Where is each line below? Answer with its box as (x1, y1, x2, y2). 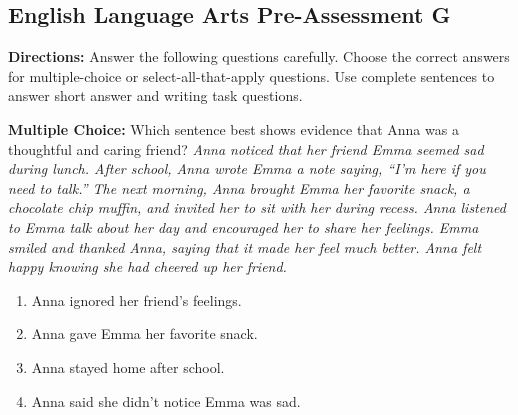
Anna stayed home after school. (31, 356, 225, 377)
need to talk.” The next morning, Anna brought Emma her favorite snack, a (8, 177, 470, 198)
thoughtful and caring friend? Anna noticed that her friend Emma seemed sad (8, 138, 484, 159)
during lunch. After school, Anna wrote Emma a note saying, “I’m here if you (8, 158, 486, 179)
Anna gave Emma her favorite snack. (31, 323, 258, 344)
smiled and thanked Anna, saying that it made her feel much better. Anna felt (8, 236, 482, 257)
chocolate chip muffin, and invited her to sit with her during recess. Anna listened (8, 197, 506, 218)
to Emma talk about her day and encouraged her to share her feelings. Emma (8, 216, 479, 237)
